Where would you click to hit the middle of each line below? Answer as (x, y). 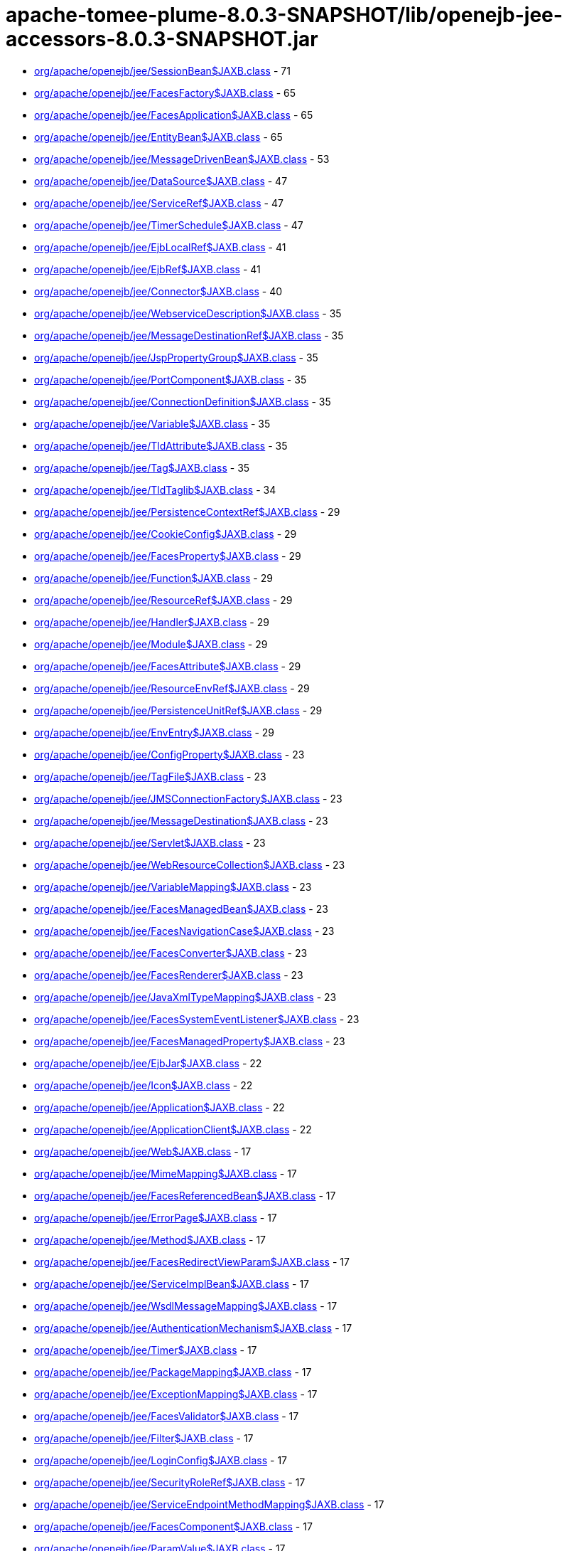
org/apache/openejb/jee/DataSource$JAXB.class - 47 (161, 181)
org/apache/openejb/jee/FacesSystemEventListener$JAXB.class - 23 (197, 1019)
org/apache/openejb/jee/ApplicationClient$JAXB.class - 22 (173, 1129)
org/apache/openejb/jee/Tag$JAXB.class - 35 (142, 467)
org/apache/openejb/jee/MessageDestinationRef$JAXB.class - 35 (189, 335)
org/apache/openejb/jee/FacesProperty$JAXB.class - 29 (168, 556)
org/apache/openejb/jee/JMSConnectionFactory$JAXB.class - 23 (188, 798)
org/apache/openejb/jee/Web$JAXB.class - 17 (143, 1151)
